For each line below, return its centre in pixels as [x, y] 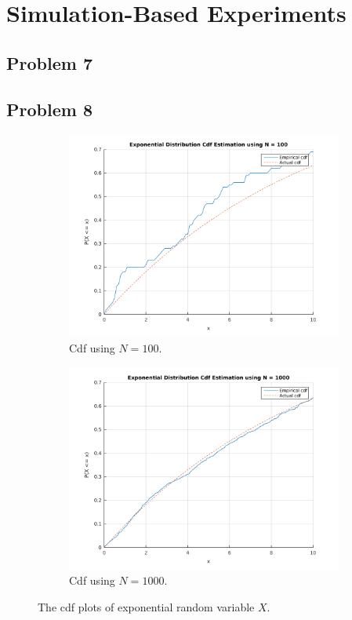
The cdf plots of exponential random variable [146, 606]
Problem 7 [49, 62]
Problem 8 [49, 109]
